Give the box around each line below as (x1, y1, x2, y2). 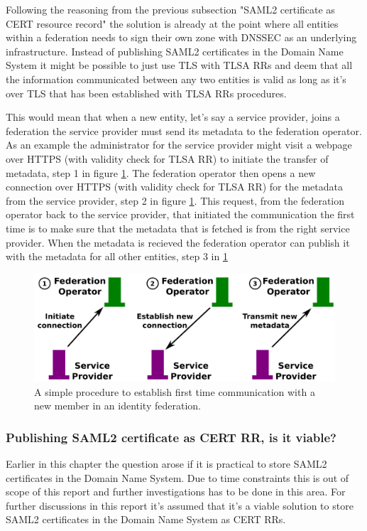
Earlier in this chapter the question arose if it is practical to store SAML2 (6, 456, 327, 471)
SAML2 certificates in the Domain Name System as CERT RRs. (6, 512, 286, 527)
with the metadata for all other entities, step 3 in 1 (6, 249, 228, 264)
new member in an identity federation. (34, 398, 201, 413)
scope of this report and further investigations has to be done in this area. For (6, 484, 346, 499)
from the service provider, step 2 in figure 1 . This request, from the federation (6, 193, 345, 208)
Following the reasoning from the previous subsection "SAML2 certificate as (6, 2, 335, 16)
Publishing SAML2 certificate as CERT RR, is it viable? (6, 428, 336, 446)
